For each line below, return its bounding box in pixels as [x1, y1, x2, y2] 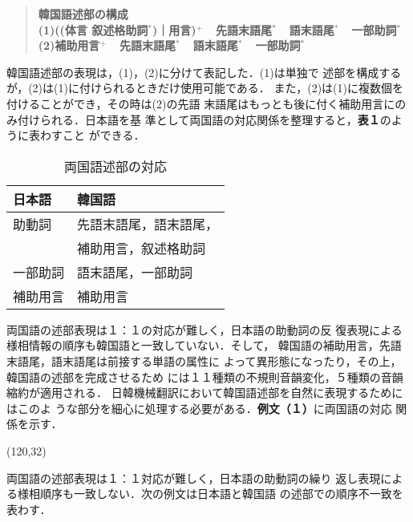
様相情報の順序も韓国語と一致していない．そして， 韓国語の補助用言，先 [6, 337, 391, 354]
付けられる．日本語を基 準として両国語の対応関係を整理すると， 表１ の [17, 111, 391, 127]
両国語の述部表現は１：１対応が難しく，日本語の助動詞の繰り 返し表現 [6, 469, 381, 486]
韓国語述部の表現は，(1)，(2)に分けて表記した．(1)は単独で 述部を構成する [6, 63, 402, 80]
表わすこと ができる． [28, 127, 145, 144]
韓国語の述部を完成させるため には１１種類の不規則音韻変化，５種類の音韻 [6, 368, 403, 385]
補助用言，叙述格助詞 [77, 238, 206, 257]
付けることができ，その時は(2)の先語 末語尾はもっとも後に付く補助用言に [6, 95, 395, 111]
